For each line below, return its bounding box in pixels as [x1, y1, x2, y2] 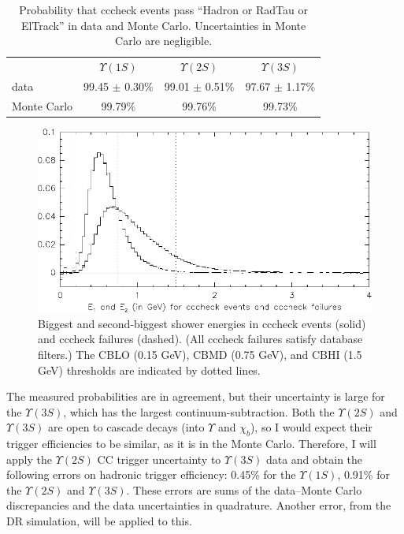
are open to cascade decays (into [47, 419, 205, 435]
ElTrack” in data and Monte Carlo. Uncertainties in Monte [20, 17, 306, 33]
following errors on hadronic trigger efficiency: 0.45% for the [6, 466, 296, 483]
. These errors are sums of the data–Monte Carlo [126, 481, 362, 498]
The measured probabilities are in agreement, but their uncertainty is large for [6, 388, 385, 405]
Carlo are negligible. [115, 32, 213, 49]
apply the [6, 450, 52, 467]
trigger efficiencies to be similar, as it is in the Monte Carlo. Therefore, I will [6, 435, 376, 452]
